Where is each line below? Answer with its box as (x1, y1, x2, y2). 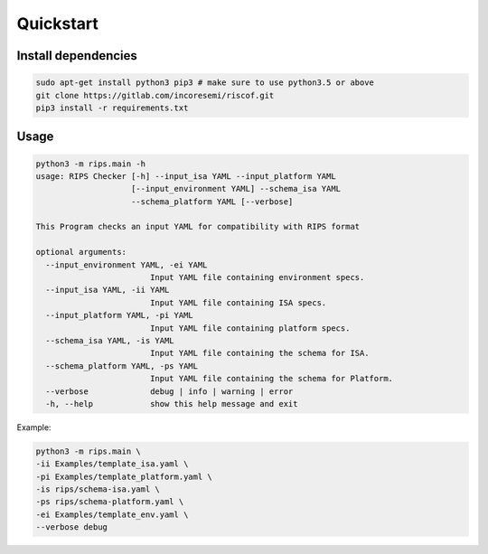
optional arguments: (35, 247, 127, 258)
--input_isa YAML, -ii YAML (45, 285, 170, 296)
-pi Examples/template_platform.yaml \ (35, 471, 212, 482)
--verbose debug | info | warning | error (45, 386, 294, 397)
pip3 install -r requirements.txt (35, 102, 189, 113)
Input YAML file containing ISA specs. (149, 297, 327, 307)
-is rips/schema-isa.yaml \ (35, 484, 160, 494)
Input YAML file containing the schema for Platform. (149, 373, 393, 384)
